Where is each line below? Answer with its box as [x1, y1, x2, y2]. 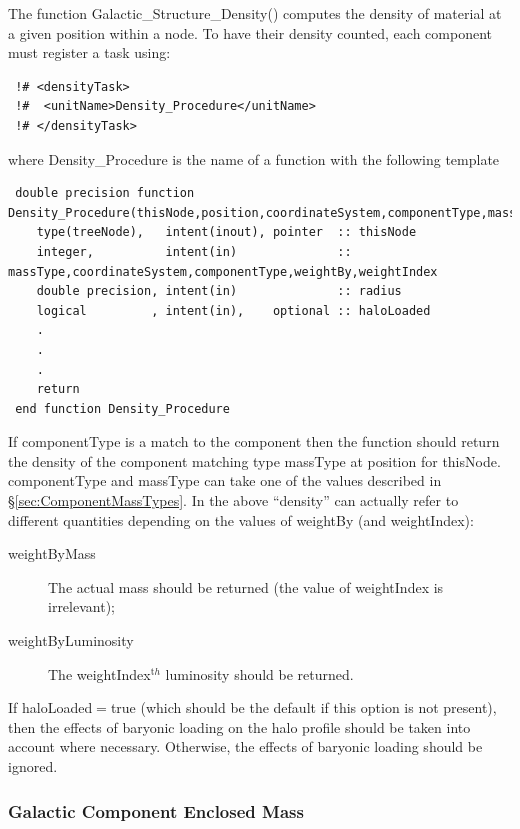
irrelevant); [48, 596, 115, 617]
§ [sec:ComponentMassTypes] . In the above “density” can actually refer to [8, 490, 459, 511]
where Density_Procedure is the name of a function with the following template [8, 148, 500, 169]
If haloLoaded [8, 697, 93, 718]
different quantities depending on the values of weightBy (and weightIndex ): [8, 509, 474, 530]
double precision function [15, 186, 195, 201]
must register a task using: [8, 42, 171, 63]
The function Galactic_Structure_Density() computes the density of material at [8, 3, 502, 23]
